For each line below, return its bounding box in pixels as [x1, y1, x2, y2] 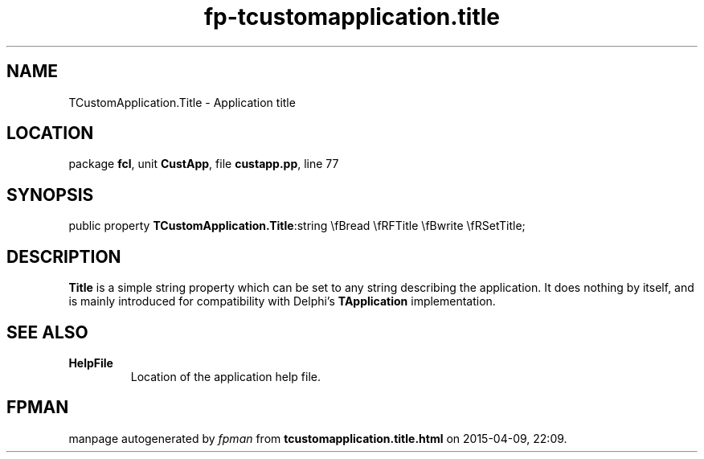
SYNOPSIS [6, 184, 94, 205]
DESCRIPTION [6, 246, 121, 267]
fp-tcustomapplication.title [203, 3, 501, 31]
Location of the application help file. [130, 369, 321, 383]
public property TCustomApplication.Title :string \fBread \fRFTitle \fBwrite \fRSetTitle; [68, 219, 526, 233]
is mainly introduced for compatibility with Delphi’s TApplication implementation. [68, 294, 496, 309]
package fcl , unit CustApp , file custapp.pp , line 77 [68, 157, 339, 171]
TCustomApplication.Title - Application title [68, 95, 296, 109]
